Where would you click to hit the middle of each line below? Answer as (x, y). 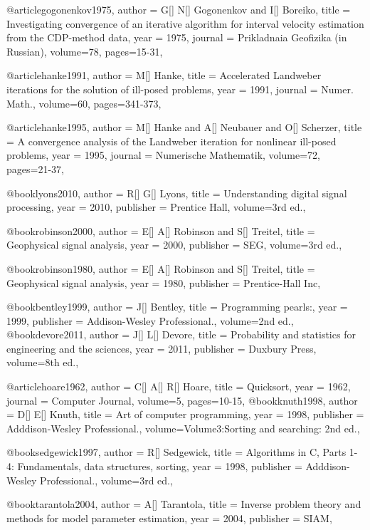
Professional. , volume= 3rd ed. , (106, 480)
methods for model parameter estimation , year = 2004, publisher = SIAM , (169, 518)
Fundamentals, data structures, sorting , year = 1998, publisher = (160, 466)
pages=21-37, (35, 168)
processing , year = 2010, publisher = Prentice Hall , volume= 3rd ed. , (156, 207)
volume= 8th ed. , (43, 362)
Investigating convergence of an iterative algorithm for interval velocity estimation (185, 23)
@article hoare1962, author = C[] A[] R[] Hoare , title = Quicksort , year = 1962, (179, 386)
